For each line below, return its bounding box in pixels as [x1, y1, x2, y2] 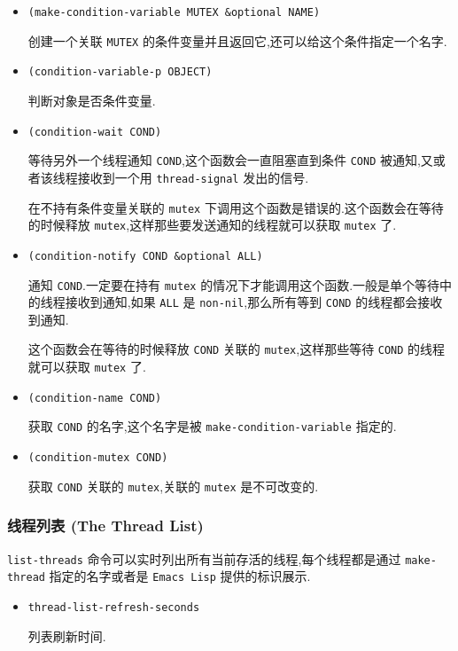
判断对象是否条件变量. [27, 90, 156, 109]
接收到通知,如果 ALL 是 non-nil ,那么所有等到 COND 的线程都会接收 [65, 293, 443, 311]
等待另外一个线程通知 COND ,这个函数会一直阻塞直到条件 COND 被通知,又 [27, 151, 433, 169]
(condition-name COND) [27, 391, 162, 404]
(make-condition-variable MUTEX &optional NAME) [27, 6, 321, 19]
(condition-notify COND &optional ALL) [27, 249, 263, 263]
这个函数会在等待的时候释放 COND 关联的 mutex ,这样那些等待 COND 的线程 [27, 340, 446, 358]
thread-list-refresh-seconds [27, 600, 200, 614]
